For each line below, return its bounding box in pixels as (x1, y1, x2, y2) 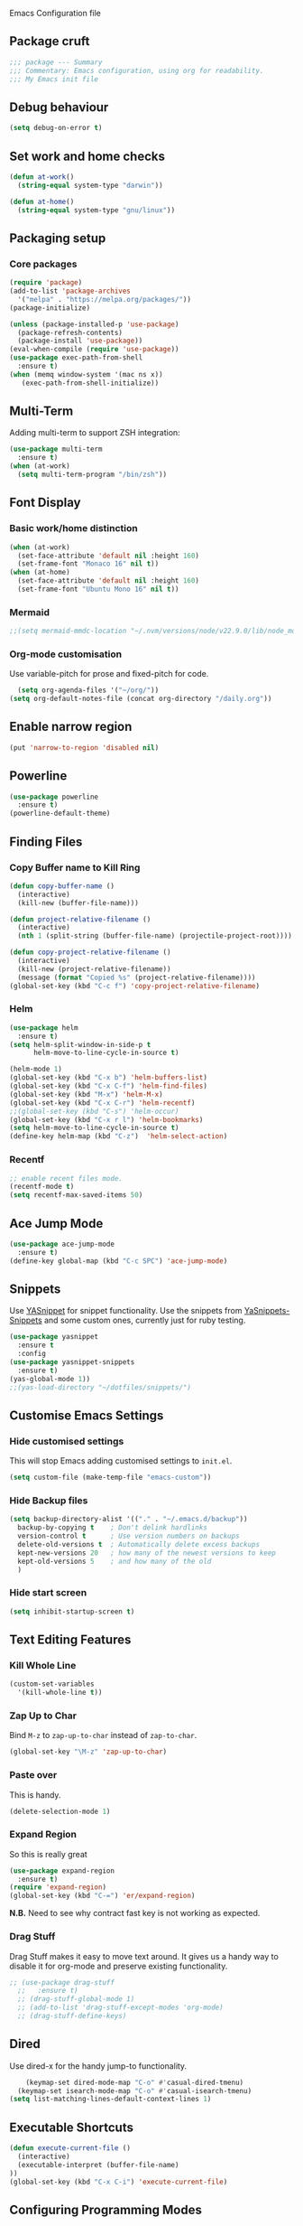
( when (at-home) (9, 568, 70, 577)
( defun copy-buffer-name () (9, 881, 115, 891)
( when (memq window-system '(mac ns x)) (9, 369, 164, 379)
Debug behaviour (9, 99, 109, 115)
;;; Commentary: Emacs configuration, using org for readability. (9, 66, 264, 75)
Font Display (9, 495, 81, 510)
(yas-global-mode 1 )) (9, 1374, 91, 1383)
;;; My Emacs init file (9, 74, 99, 84)
